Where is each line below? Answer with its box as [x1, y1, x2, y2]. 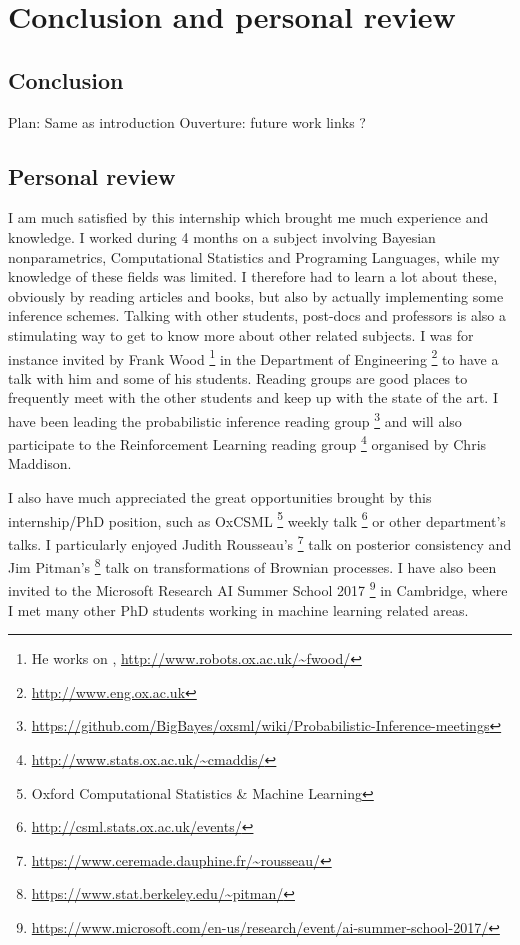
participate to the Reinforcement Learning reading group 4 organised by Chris [8, 431, 487, 454]
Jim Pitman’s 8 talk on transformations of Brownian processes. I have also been [8, 554, 497, 577]
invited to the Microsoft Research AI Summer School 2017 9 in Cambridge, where [8, 577, 508, 601]
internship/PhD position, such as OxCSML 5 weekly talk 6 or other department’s [8, 507, 506, 531]
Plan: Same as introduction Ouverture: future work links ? [8, 111, 366, 132]
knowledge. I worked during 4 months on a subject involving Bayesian [8, 226, 436, 247]
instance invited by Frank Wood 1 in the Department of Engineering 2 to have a [8, 345, 499, 369]
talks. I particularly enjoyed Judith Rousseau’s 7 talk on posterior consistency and [8, 530, 512, 554]
